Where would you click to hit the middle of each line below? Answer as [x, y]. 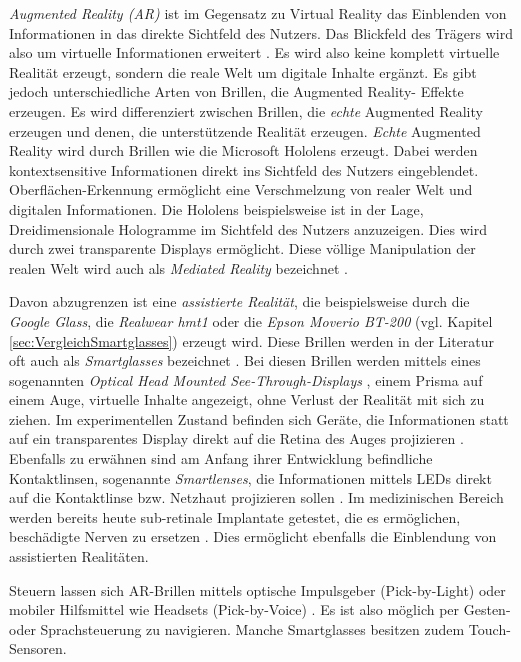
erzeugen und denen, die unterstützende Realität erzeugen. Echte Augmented [245, 130]
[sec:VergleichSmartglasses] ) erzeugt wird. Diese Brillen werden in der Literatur [252, 340]
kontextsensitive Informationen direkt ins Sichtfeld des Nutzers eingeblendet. [244, 169]
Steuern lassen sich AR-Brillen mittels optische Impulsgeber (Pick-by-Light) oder [257, 589]
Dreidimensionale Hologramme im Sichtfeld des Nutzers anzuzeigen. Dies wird [248, 228]
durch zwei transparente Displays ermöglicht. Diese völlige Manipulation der [242, 248]
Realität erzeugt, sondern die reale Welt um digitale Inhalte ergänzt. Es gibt [243, 71]
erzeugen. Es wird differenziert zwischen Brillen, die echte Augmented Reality [246, 110]
